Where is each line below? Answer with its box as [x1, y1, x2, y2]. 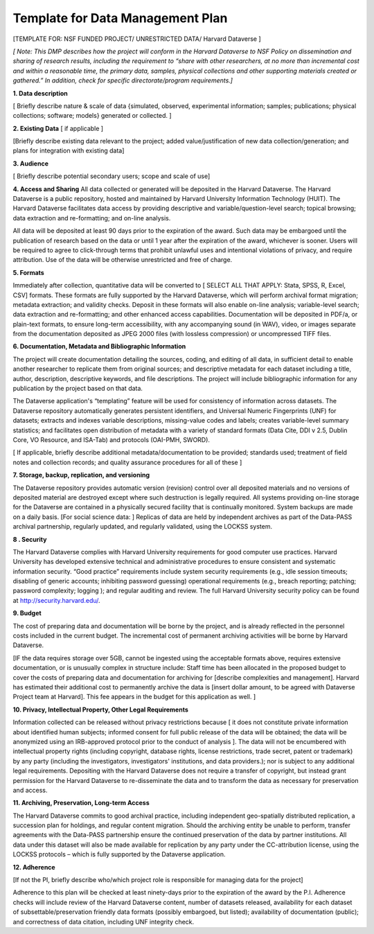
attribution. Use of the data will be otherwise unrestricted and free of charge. [12, 256, 233, 264]
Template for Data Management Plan [12, 10, 228, 26]
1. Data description [12, 89, 69, 97]
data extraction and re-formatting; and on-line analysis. [12, 213, 171, 222]
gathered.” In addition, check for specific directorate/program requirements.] [12, 76, 233, 85]
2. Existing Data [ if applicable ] [12, 124, 104, 132]
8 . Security [12, 535, 47, 543]
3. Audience [12, 159, 48, 168]
